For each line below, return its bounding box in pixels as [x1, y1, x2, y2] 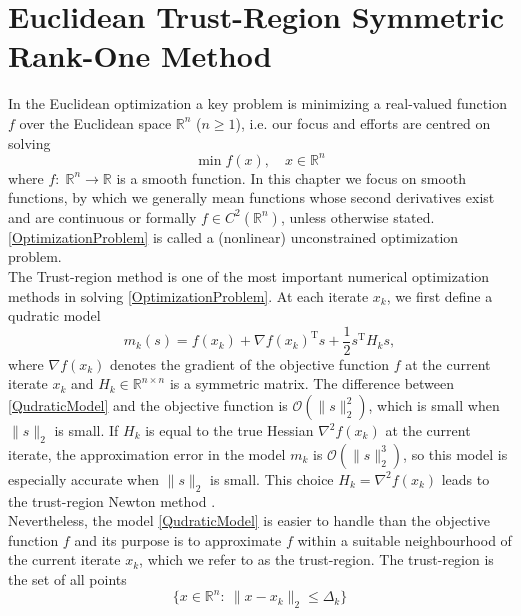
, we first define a [386, 285, 493, 306]
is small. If [54, 420, 119, 440]
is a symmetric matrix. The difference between [169, 373, 455, 394]
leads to [441, 468, 490, 489]
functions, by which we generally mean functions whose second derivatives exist [8, 187, 495, 208]
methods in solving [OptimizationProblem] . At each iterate [8, 285, 369, 306]
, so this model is [403, 443, 508, 464]
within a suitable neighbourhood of [297, 529, 512, 550]
